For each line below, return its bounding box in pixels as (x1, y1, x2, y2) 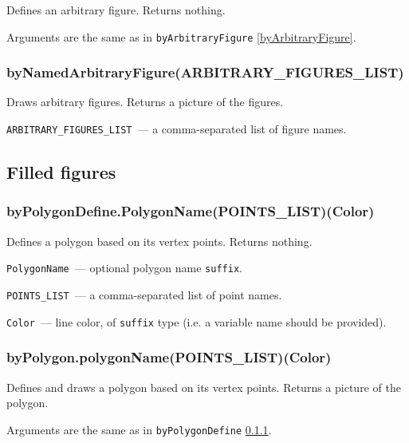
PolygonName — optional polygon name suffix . (6, 259, 242, 276)
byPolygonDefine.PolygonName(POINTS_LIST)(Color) (6, 201, 375, 221)
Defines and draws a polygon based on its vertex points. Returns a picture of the (6, 378, 401, 395)
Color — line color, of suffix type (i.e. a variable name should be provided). (6, 313, 387, 330)
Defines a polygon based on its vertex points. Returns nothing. (6, 232, 313, 249)
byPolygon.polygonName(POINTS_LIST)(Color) (6, 347, 332, 367)
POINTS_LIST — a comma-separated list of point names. (6, 286, 282, 303)
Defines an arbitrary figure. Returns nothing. (6, 2, 226, 18)
